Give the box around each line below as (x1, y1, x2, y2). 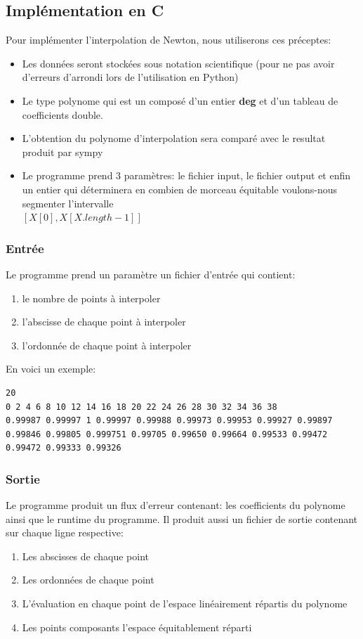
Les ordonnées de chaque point (22, 572, 154, 587)
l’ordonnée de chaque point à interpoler (22, 337, 192, 352)
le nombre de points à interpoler (22, 290, 161, 305)
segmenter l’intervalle (22, 195, 114, 210)
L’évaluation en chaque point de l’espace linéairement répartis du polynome (22, 596, 348, 611)
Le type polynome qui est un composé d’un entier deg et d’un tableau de (22, 93, 338, 108)
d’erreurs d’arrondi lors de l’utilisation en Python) (22, 70, 239, 84)
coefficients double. (22, 107, 103, 122)
